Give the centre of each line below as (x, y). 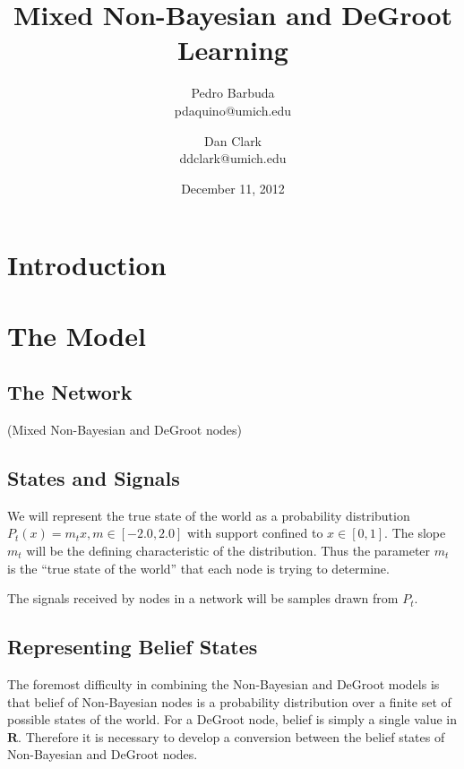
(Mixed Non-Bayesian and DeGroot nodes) (125, 430)
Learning (233, 50)
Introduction (87, 265)
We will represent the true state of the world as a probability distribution (209, 515)
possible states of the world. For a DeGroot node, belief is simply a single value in (232, 719)
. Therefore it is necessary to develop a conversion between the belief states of (232, 736)
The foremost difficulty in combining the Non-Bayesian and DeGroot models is (223, 684)
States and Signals (94, 478)
